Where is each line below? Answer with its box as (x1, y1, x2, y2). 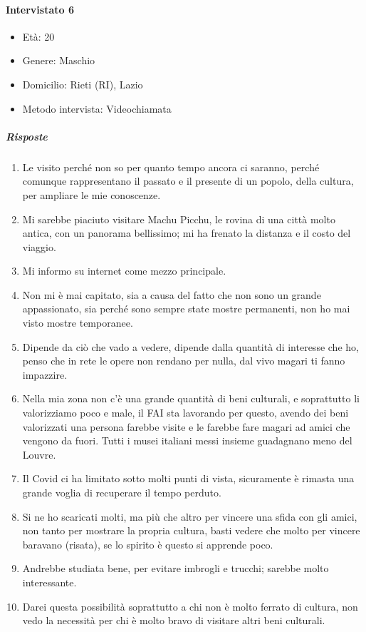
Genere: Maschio (22, 53, 95, 68)
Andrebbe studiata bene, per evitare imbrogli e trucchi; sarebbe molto (22, 561, 329, 576)
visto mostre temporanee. (22, 315, 133, 330)
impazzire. (22, 367, 68, 382)
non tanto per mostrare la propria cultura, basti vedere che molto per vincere (22, 523, 360, 538)
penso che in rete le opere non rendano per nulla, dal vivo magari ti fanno (22, 353, 345, 368)
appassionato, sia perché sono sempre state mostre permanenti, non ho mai (22, 301, 350, 316)
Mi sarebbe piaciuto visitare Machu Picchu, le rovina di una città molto (22, 211, 335, 226)
